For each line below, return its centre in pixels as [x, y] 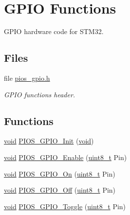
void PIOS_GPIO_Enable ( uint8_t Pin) [65, 157]
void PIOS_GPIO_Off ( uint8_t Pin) [60, 190]
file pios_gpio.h [27, 78]
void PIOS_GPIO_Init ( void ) [49, 141]
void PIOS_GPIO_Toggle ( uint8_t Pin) [65, 206]
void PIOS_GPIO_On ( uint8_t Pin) [60, 173]
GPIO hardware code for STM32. [54, 31]
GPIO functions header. [40, 94]
